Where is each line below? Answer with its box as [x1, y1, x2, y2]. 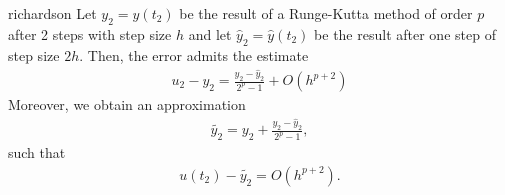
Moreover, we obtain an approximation [8, 94, 246, 115]
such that [8, 142, 66, 163]
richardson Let [8, 3, 97, 23]
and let [188, 23, 232, 44]
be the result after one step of [314, 23, 496, 44]
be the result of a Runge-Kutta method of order [179, 3, 473, 23]
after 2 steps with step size [8, 23, 172, 44]
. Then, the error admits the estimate [79, 44, 309, 65]
